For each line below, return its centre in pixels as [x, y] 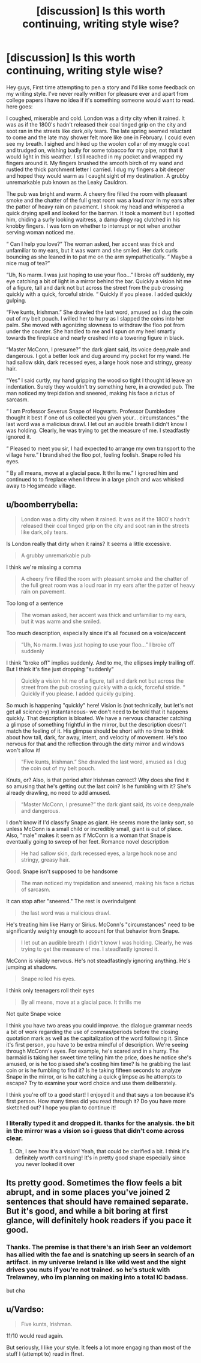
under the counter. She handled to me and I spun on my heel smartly [91, 331]
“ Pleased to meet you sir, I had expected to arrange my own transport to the [101, 448]
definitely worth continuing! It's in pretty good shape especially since [100, 1158]
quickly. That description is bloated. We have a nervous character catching [99, 718]
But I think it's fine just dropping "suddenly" [60, 669]
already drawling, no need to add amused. [58, 792]
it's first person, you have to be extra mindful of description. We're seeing [97, 1044]
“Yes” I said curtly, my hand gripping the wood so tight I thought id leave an [99, 380]
